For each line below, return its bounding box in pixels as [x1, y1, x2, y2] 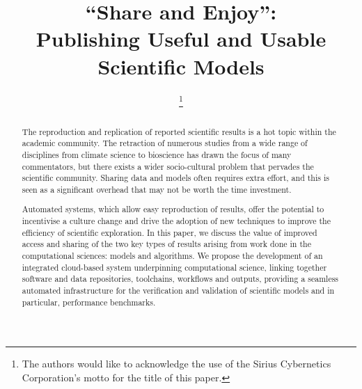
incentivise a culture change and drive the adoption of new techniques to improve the [22, 215, 331, 227]
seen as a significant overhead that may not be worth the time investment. [22, 183, 292, 195]
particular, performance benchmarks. [22, 296, 156, 308]
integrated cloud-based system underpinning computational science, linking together [22, 261, 327, 273]
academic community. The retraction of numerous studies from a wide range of [22, 137, 308, 149]
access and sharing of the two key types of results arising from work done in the [22, 238, 311, 250]
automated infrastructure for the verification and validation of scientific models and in [22, 284, 335, 296]
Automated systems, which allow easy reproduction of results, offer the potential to [22, 203, 324, 215]
